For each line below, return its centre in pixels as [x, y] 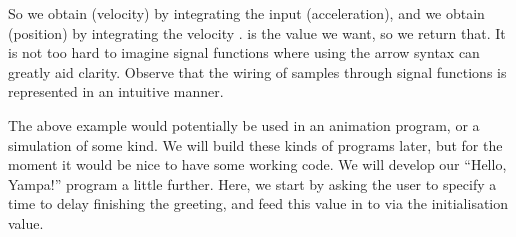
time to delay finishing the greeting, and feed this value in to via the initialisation [258, 203]
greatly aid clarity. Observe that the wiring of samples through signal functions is [257, 71]
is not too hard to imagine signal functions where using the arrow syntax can [244, 52]
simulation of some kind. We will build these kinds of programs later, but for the [255, 144]
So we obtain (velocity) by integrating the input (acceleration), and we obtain [246, 13]
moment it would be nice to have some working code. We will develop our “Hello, [257, 164]
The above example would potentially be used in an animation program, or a [244, 124]
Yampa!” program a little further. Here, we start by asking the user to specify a [252, 183]
